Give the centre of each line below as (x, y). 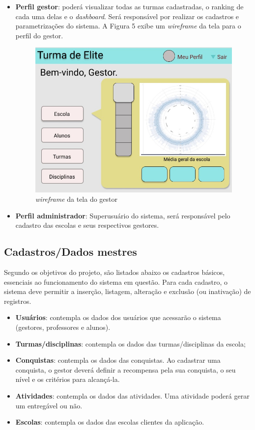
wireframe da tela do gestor (76, 199)
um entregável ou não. (49, 405)
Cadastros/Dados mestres (71, 252)
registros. (18, 301)
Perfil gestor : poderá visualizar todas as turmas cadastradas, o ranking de (129, 6)
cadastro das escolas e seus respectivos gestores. (87, 225)
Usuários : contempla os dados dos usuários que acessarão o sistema (118, 317)
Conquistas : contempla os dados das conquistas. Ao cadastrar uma (118, 360)
